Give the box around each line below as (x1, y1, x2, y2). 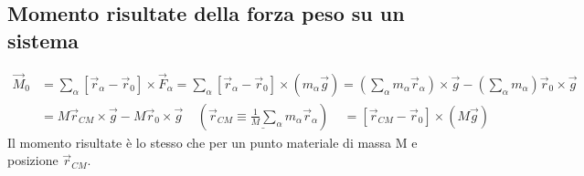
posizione (7, 150, 58, 170)
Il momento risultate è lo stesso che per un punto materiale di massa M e (7, 132, 418, 151)
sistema (7, 26, 80, 54)
